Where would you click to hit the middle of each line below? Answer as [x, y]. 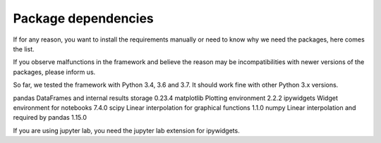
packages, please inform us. [54, 72]
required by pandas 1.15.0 [50, 118]
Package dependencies [84, 18]
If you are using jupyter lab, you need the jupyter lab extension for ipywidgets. [126, 130]
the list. [24, 49]
